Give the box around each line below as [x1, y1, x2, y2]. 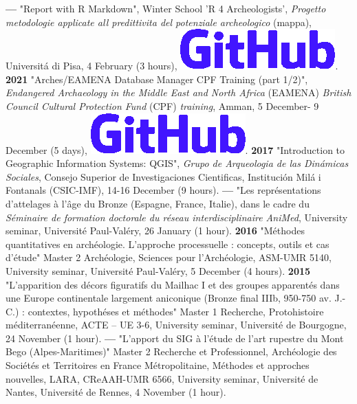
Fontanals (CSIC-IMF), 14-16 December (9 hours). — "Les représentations [6, 183, 321, 197]
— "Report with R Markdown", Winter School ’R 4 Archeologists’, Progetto [6, 1, 326, 15]
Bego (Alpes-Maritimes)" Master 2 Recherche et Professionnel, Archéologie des [6, 344, 337, 359]
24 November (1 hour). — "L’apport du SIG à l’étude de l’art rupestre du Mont [6, 330, 344, 345]
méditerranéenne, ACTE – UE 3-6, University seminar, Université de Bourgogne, [6, 317, 347, 332]
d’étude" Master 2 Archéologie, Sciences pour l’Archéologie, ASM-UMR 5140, [6, 250, 332, 265]
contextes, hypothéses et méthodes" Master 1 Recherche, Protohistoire [28, 304, 324, 318]
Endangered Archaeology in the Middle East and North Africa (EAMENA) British [6, 85, 351, 100]
